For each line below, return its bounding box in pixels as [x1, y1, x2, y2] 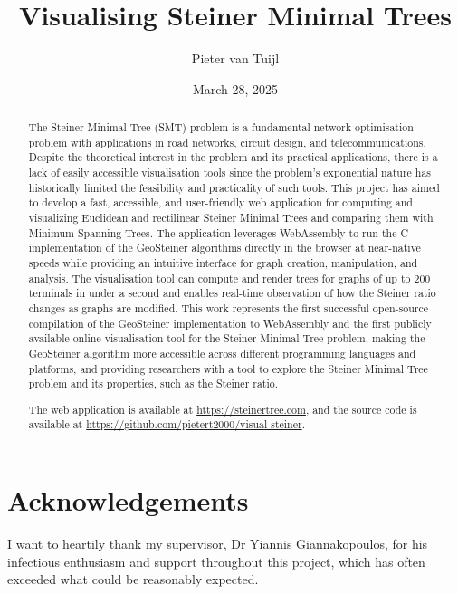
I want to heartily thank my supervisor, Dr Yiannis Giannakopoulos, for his [7, 534, 428, 553]
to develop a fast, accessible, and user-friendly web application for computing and [28, 195, 413, 210]
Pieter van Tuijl [191, 49, 280, 68]
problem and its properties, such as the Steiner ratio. [28, 376, 279, 391]
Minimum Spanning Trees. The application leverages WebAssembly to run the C [28, 225, 408, 240]
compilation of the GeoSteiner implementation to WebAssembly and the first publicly [28, 315, 432, 331]
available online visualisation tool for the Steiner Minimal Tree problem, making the [28, 331, 425, 346]
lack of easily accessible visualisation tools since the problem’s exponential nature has [28, 165, 432, 180]
